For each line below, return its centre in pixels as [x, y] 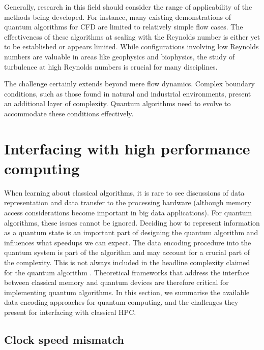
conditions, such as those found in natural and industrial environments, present [128, 93]
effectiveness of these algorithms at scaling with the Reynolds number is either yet [132, 36]
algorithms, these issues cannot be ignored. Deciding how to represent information [132, 222]
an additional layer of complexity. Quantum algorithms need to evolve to [118, 103]
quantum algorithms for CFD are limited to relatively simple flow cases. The [124, 27]
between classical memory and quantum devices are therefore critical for [116, 282]
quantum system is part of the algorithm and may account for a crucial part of [127, 252]
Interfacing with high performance [127, 148]
